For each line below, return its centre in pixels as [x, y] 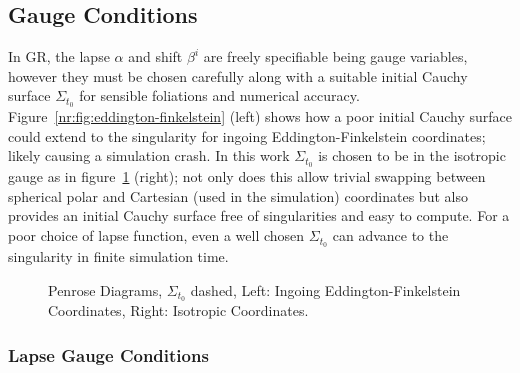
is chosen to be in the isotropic [412, 155]
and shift [155, 56]
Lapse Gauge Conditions [108, 354]
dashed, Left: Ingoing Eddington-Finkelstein [325, 289]
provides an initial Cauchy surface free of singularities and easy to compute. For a [259, 215]
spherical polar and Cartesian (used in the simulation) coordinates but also [238, 195]
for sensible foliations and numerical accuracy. [219, 95]
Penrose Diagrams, [105, 289]
